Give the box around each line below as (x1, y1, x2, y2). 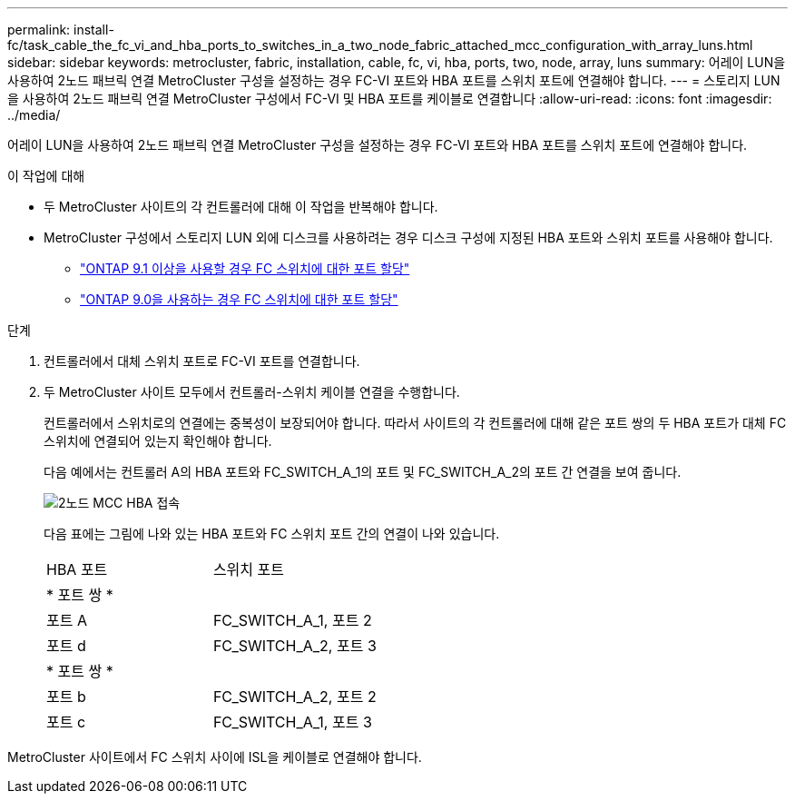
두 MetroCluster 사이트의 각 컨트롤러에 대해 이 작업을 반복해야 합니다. (44, 199, 438, 214)
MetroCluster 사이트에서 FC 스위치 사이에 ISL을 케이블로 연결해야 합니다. (7, 749, 422, 765)
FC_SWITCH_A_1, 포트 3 (212, 713, 372, 731)
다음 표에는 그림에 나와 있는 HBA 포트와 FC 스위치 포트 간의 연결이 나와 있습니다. (44, 526, 500, 541)
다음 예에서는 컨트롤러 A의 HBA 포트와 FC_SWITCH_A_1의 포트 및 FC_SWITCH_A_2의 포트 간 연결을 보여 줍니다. (44, 464, 682, 480)
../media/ (7, 107, 61, 123)
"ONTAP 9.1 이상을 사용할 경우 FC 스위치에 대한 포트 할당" (80, 261, 410, 276)
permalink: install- (7, 22, 114, 37)
